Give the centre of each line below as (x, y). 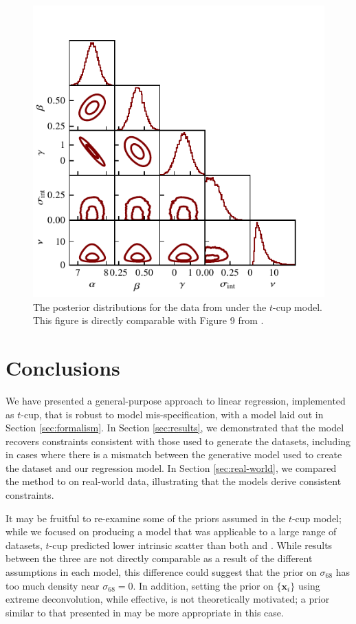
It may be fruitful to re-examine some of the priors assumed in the (146, 518)
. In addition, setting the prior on (203, 585)
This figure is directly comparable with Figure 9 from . (148, 320)
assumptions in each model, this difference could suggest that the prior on (161, 572)
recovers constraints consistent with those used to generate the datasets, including (178, 441)
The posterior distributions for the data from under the (150, 306)
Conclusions (63, 367)
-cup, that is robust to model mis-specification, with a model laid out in (172, 414)
